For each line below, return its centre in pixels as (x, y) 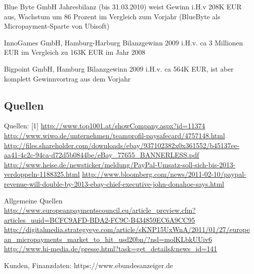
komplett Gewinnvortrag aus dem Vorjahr (67, 78)
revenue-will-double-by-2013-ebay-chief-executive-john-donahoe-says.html (114, 183)
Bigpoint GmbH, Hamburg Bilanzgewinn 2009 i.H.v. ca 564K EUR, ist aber (119, 68)
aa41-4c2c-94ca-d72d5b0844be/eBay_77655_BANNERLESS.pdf (102, 155)
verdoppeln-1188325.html (42, 174)
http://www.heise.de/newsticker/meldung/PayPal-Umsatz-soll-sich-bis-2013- (120, 164)
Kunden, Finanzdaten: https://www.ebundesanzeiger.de (88, 265)
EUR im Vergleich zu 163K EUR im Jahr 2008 (75, 52)
